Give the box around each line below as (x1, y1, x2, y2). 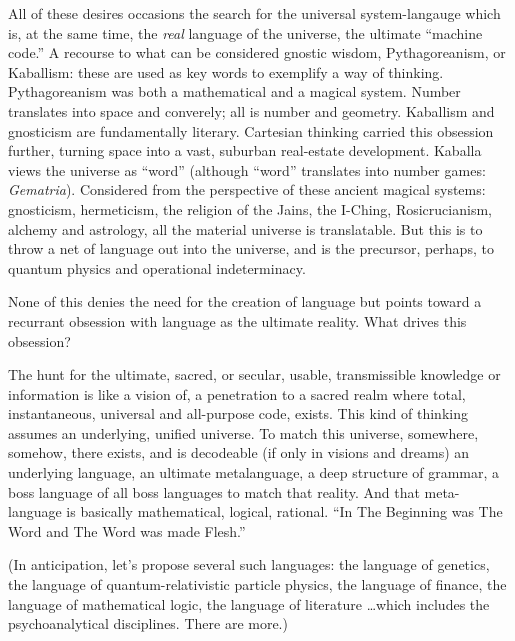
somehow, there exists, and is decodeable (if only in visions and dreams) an (8, 442, 470, 463)
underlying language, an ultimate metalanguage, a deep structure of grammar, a (8, 462, 500, 483)
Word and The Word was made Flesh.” (8, 520, 246, 541)
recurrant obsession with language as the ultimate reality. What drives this (8, 310, 467, 331)
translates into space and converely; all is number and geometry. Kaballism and (8, 100, 495, 121)
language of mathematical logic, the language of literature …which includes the (8, 593, 490, 614)
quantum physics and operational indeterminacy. (8, 257, 306, 278)
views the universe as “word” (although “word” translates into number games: (8, 159, 486, 180)
